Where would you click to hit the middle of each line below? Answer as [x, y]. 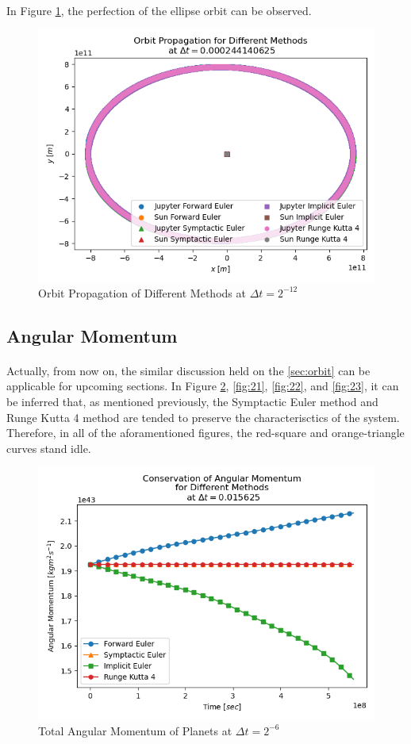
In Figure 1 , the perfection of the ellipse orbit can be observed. [159, 10]
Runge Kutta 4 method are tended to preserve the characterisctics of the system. [203, 417]
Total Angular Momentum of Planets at [135, 730]
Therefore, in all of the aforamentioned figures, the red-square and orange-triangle [205, 433]
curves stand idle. [49, 448]
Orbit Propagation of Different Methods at [142, 292]
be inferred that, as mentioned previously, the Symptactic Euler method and [192, 401]
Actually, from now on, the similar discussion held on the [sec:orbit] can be [188, 370]
